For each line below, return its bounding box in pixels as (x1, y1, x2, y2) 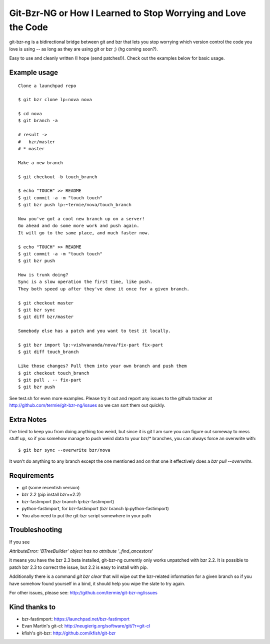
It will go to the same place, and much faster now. (18, 230, 150, 235)
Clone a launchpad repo (18, 83, 76, 89)
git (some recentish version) (21, 485, 80, 491)
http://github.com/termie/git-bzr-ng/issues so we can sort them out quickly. (9, 402, 165, 408)
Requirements (9, 471, 54, 480)
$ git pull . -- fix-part (18, 377, 82, 383)
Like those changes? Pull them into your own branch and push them (18, 363, 187, 369)
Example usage (9, 68, 58, 77)
